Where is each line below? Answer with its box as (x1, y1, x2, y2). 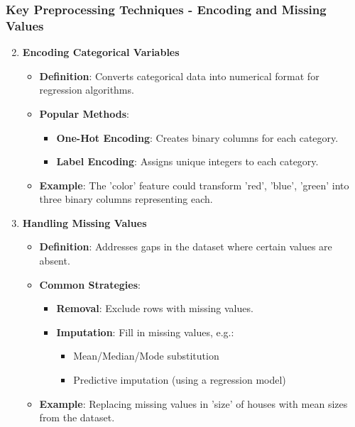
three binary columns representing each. (39, 192, 213, 206)
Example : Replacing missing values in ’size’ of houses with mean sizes (39, 396, 348, 411)
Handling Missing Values (22, 215, 147, 230)
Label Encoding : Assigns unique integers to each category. (56, 154, 319, 169)
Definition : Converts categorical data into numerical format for (39, 68, 319, 83)
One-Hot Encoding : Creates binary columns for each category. (56, 130, 339, 145)
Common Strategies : (39, 277, 141, 292)
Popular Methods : (39, 106, 129, 121)
